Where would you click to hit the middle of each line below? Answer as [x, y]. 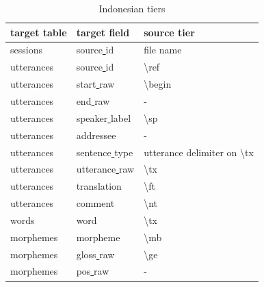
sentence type [105, 152]
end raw [93, 100]
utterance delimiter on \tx [199, 152]
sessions [26, 50]
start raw [95, 84]
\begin [158, 84]
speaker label [104, 117]
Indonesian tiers [132, 8]
